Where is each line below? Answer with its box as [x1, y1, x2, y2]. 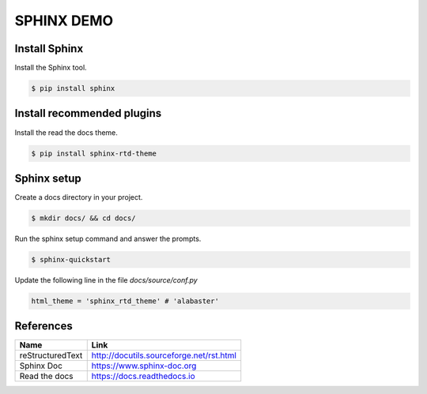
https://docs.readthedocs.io [91, 371, 195, 382]
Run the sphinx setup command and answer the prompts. [14, 234, 202, 243]
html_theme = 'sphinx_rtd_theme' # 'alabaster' [31, 296, 219, 306]
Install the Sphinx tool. [14, 63, 87, 73]
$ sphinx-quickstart [31, 255, 111, 264]
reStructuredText [19, 350, 83, 361]
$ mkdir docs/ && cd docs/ [31, 214, 136, 223]
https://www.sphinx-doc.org [91, 360, 197, 371]
